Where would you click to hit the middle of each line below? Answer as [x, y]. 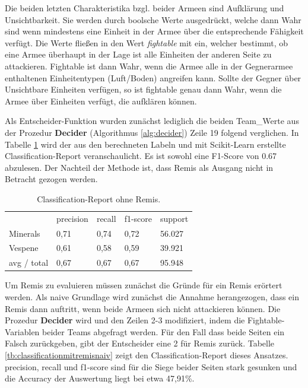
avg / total [29, 263]
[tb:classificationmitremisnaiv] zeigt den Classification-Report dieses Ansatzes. [147, 354]
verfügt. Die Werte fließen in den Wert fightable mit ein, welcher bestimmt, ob [147, 42]
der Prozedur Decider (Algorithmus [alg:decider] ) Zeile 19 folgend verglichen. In [152, 132]
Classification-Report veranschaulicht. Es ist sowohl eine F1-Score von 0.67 [141, 156]
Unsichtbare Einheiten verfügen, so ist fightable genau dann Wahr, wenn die [143, 89]
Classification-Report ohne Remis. [99, 198]
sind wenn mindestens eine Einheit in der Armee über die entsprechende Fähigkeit [154, 31]
